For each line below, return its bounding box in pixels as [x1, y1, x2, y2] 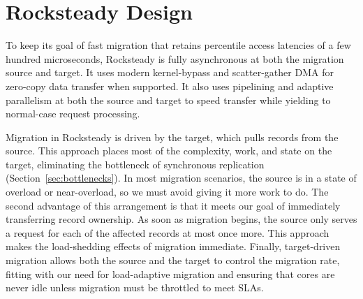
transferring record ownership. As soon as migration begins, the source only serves [6, 212, 357, 226]
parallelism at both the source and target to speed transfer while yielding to [6, 92, 331, 107]
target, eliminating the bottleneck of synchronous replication [6, 156, 265, 171]
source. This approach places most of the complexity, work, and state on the [6, 143, 332, 158]
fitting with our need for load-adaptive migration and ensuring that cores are [6, 266, 335, 281]
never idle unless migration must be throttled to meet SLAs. [6, 280, 264, 295]
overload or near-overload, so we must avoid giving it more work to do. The [6, 184, 329, 199]
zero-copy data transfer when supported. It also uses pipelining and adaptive [6, 78, 334, 93]
